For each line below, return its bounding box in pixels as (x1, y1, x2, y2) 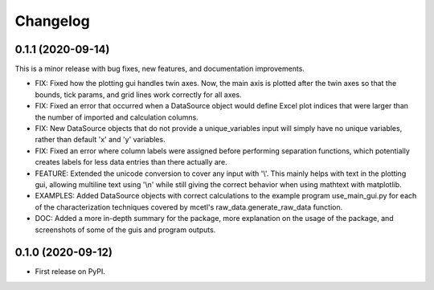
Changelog (14, 12, 90, 30)
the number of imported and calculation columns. (35, 112, 199, 122)
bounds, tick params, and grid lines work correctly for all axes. (35, 89, 242, 100)
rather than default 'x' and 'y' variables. (35, 135, 166, 145)
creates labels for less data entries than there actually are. (35, 157, 228, 167)
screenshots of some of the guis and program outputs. (35, 225, 216, 235)
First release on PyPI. (35, 267, 106, 276)
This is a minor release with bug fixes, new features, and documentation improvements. (14, 64, 305, 74)
